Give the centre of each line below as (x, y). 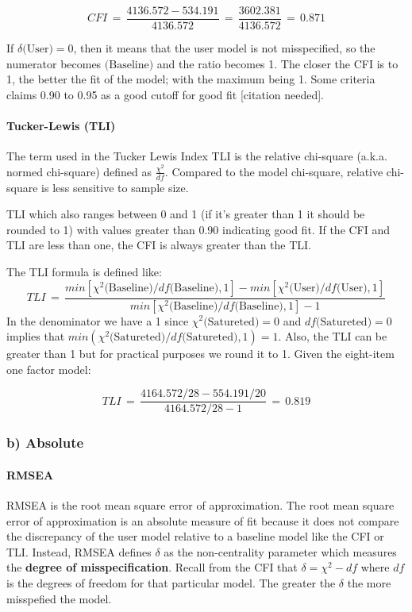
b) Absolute (45, 443)
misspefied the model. (59, 598)
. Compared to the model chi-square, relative (274, 171)
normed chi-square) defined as (79, 171)
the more (369, 582)
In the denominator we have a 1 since (98, 320)
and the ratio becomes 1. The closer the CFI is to (277, 63)
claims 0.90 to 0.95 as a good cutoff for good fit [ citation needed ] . (166, 94)
